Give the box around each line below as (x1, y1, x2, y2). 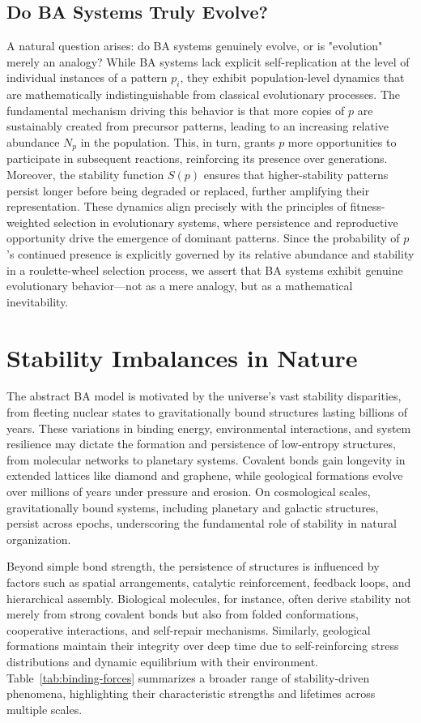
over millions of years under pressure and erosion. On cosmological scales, (6, 483, 371, 500)
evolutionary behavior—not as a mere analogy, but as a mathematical (6, 277, 353, 294)
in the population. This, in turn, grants (80, 133, 275, 150)
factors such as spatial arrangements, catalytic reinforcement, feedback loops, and (6, 574, 411, 591)
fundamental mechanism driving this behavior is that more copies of (6, 101, 345, 118)
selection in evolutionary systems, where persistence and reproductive (53, 213, 398, 230)
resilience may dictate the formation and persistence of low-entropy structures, (6, 435, 396, 452)
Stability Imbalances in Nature (6, 340, 358, 374)
